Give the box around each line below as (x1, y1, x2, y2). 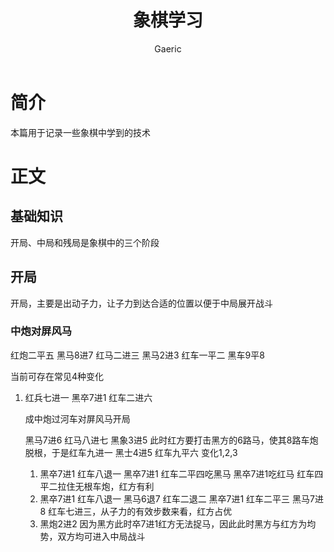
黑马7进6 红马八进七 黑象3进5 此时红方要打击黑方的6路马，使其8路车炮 (24, 434, 319, 446)
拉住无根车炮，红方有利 (57, 480, 155, 492)
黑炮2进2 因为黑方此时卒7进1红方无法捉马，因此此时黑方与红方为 (39, 517, 308, 530)
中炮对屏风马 (10, 324, 73, 338)
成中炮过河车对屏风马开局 (24, 412, 131, 425)
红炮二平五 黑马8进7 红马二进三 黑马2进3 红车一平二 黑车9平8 (10, 349, 265, 361)
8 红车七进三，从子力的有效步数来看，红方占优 (39, 505, 233, 517)
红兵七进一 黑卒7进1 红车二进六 (24, 391, 153, 403)
